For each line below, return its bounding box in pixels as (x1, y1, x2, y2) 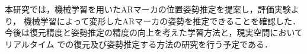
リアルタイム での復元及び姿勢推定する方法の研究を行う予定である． (5, 37, 273, 50)
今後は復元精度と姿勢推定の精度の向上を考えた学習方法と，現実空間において (5, 26, 303, 39)
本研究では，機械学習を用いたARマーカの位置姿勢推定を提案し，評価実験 (5, 3, 291, 15)
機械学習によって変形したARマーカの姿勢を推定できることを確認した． (23, 14, 301, 27)
